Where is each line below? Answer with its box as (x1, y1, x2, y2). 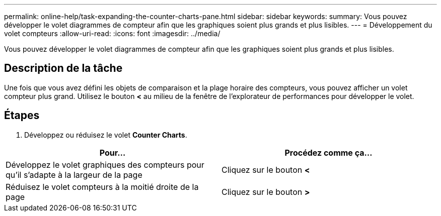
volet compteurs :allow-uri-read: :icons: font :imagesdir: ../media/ (4, 29, 220, 38)
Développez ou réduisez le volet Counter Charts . (24, 130, 187, 139)
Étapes (4, 109, 40, 122)
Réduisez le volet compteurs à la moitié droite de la (6, 181, 199, 192)
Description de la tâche (4, 62, 123, 75)
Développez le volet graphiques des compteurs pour (6, 159, 204, 170)
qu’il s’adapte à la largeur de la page (6, 169, 142, 180)
